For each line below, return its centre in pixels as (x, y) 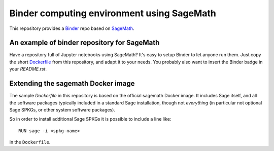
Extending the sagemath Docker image (72, 84)
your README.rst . (28, 69)
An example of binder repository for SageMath (84, 43)
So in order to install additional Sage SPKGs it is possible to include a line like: (90, 119)
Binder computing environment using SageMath (113, 13)
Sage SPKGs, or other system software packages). (62, 109)
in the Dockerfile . (30, 142)
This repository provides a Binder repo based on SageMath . (72, 28)
